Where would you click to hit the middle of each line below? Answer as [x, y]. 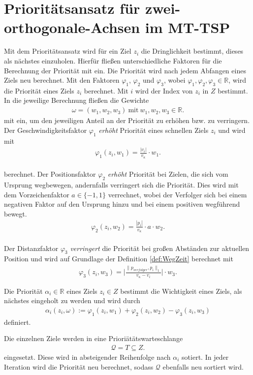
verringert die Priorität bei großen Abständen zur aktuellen [160, 248]
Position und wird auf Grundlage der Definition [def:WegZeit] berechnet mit [119, 259]
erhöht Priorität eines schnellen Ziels [154, 130]
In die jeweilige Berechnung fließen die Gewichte [77, 100]
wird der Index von [164, 90]
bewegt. [16, 213]
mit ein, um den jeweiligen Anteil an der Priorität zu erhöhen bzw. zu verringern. [127, 120]
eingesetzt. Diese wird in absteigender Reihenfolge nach [87, 357]
